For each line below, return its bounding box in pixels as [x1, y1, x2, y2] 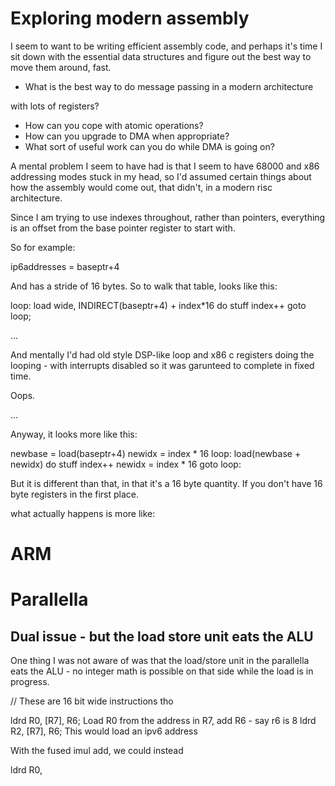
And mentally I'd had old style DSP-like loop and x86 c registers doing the [10, 348, 315, 361]
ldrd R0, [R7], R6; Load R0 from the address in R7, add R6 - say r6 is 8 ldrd [10, 715, 317, 727]
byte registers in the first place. [10, 488, 140, 500]
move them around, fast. [10, 61, 112, 73]
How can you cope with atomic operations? [24, 119, 204, 131]
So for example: [10, 241, 76, 253]
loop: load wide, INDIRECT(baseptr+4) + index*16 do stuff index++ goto [10, 299, 307, 311]
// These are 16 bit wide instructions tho [10, 695, 174, 707]
